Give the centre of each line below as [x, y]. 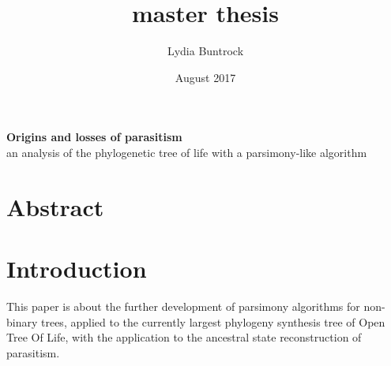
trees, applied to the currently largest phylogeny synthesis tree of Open [213, 321]
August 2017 [205, 77]
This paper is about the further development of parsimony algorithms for [183, 306]
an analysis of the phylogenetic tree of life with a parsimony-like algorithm [187, 152]
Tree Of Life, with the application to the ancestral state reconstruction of [184, 337]
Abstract [55, 206]
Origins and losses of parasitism [94, 137]
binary [22, 321]
